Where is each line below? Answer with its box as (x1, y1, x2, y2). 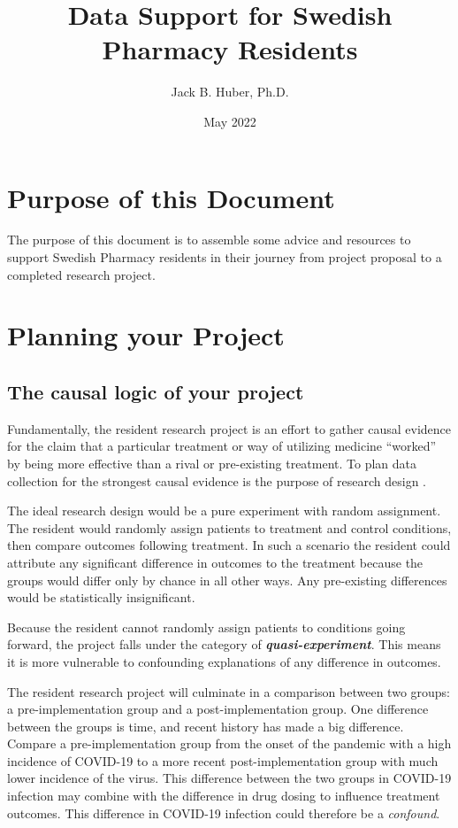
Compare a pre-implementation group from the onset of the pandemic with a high (7, 734, 452, 753)
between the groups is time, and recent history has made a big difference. (7, 716, 404, 735)
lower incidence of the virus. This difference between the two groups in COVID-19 (7, 769, 452, 787)
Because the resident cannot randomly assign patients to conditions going (7, 617, 406, 636)
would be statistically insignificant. (7, 588, 195, 607)
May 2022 (203, 112, 256, 130)
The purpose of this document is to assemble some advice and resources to (7, 230, 411, 249)
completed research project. (7, 265, 156, 283)
